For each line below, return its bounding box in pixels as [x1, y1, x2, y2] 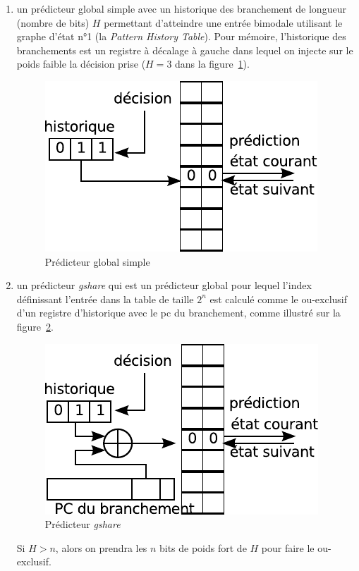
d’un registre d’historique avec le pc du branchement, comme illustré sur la [16, 305, 341, 320]
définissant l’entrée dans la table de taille [16, 291, 194, 306]
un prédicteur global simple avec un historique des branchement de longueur [16, 1, 346, 16]
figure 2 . [16, 319, 54, 333]
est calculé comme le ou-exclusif [209, 291, 348, 306]
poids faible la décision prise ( [16, 56, 146, 71]
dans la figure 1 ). [175, 56, 250, 71]
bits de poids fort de [159, 540, 247, 555]
